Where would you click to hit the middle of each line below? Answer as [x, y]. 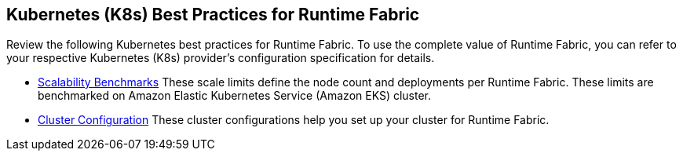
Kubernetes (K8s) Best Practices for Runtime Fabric [213, 15]
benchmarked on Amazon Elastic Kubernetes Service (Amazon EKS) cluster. [235, 96]
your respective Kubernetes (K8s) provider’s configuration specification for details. [221, 58]
